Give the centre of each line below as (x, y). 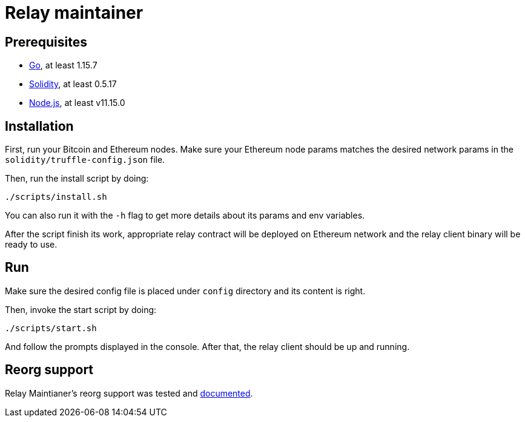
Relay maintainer (74, 13)
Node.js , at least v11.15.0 (77, 103)
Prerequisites (46, 42)
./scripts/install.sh (56, 197)
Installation (39, 126)
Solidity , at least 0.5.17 (73, 84)
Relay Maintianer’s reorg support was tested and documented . (129, 393)
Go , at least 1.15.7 (63, 65)
